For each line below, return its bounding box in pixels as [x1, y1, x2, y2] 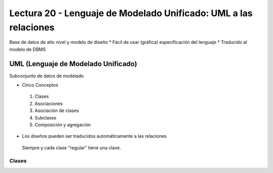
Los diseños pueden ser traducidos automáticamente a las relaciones [22, 133, 167, 139]
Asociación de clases [34, 107, 79, 113]
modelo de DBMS [9, 46, 46, 52]
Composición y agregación [34, 122, 91, 128]
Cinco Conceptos [22, 82, 59, 88]
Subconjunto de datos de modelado [9, 73, 84, 79]
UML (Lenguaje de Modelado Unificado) [9, 60, 138, 68]
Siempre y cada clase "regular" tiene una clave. [22, 144, 121, 151]
